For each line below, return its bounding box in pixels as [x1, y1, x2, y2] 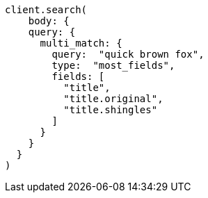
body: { [28, 15, 70, 26]
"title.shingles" [63, 104, 158, 115]
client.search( [5, 4, 88, 15]
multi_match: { [40, 38, 122, 49]
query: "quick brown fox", [51, 49, 205, 60]
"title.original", [63, 93, 163, 104]
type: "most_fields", [51, 60, 175, 71]
